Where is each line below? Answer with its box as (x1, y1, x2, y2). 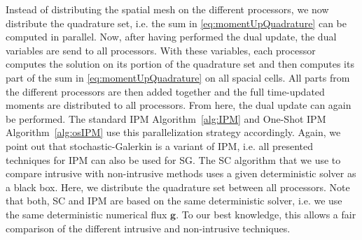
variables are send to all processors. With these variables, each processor (6, 43, 316, 57)
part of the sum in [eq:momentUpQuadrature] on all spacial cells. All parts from (6, 70, 350, 84)
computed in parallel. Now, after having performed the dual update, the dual (6, 29, 337, 44)
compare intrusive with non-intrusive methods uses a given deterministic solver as (6, 166, 356, 181)
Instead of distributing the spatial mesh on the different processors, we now (6, 2, 329, 16)
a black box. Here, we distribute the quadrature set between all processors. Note (6, 179, 350, 194)
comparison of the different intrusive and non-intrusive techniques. (6, 220, 291, 235)
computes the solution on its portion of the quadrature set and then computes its (6, 57, 354, 71)
